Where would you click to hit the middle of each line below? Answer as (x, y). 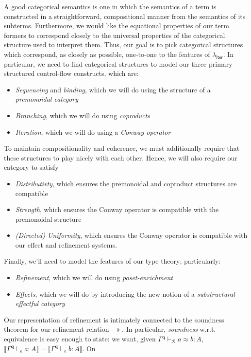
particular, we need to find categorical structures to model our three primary (118, 63)
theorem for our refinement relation (57, 329)
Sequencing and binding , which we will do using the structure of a (113, 89)
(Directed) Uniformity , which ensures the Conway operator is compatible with (131, 235)
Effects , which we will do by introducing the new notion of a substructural (125, 294)
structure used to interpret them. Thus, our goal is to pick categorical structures (124, 45)
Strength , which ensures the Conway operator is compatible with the (117, 209)
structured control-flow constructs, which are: (71, 73)
